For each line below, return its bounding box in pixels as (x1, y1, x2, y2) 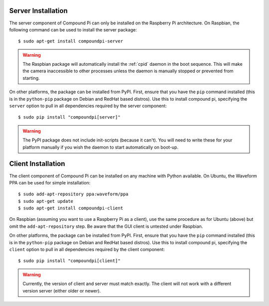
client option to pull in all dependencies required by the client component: (9, 247, 165, 253)
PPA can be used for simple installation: (9, 179, 91, 185)
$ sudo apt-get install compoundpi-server (18, 38, 124, 44)
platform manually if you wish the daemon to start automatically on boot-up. (22, 144, 179, 150)
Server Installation (9, 6, 68, 15)
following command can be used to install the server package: (9, 26, 137, 32)
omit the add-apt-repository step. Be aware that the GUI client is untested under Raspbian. (9, 223, 203, 229)
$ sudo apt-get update (18, 198, 74, 204)
